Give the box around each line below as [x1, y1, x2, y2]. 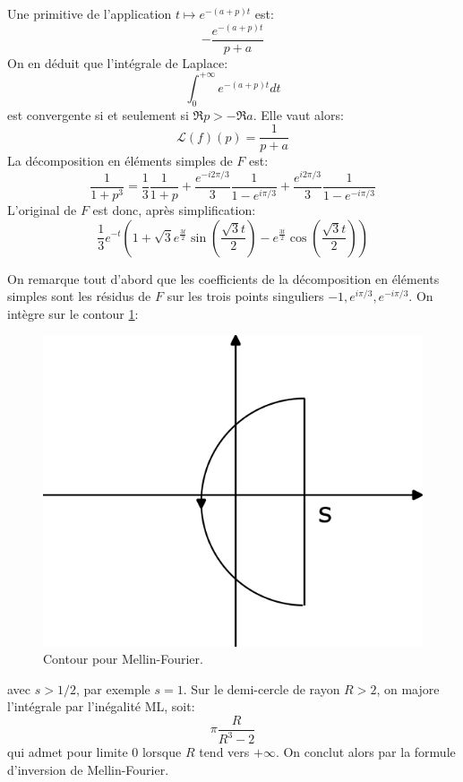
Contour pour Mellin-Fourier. [43, 649, 203, 668]
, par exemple [75, 679, 150, 698]
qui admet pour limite [7, 743, 128, 761]
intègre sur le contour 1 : [7, 304, 139, 322]
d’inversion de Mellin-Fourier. [7, 760, 169, 778]
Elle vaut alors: [261, 105, 344, 124]
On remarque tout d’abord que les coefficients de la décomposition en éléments [7, 269, 440, 288]
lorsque [141, 743, 182, 761]
